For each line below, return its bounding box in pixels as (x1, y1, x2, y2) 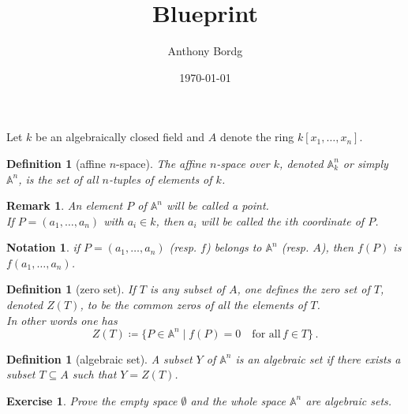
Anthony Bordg (167, 43, 243, 59)
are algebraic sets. (305, 392, 392, 408)
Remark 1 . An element (6, 197, 123, 214)
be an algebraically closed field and (36, 129, 205, 145)
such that (72, 366, 117, 382)
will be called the (200, 212, 281, 229)
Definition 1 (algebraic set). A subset (6, 350, 193, 367)
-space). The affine (116, 155, 206, 171)
